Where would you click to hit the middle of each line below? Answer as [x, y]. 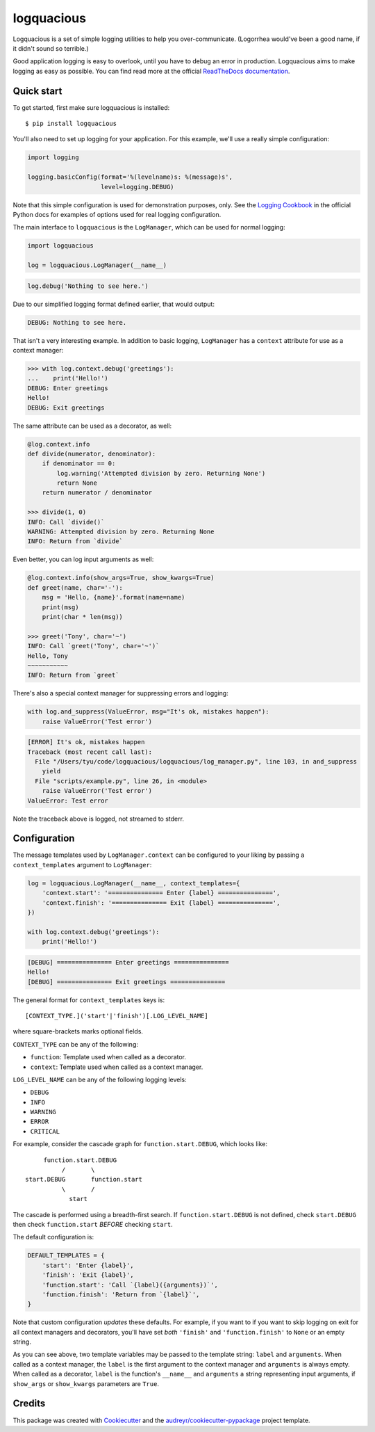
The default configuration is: [53, 1237]
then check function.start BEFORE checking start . [93, 1224]
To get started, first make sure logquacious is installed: [91, 107]
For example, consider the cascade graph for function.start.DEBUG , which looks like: [140, 1144]
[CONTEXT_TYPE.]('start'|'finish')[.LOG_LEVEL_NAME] [117, 1016]
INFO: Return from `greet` [73, 675]
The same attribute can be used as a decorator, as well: [92, 426]
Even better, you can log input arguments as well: [83, 559]
